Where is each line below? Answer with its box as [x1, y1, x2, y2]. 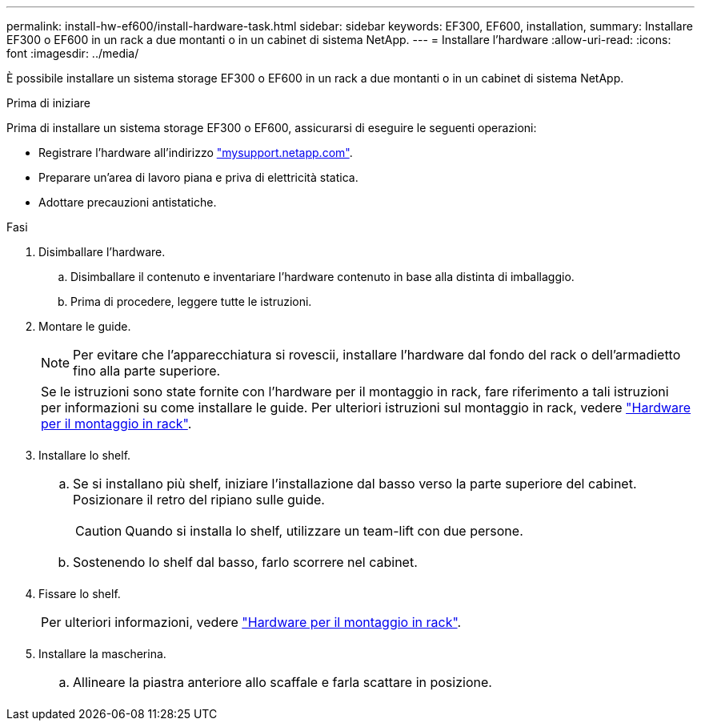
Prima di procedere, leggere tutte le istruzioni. [70, 295, 312, 308]
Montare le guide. [38, 319, 131, 333]
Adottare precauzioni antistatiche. [38, 195, 217, 209]
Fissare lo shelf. [38, 587, 121, 600]
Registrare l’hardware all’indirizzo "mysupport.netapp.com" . [38, 146, 353, 159]
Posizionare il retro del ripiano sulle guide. [73, 492, 325, 508]
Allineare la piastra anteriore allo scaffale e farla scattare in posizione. [73, 674, 492, 690]
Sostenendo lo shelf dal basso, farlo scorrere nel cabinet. [73, 554, 418, 570]
